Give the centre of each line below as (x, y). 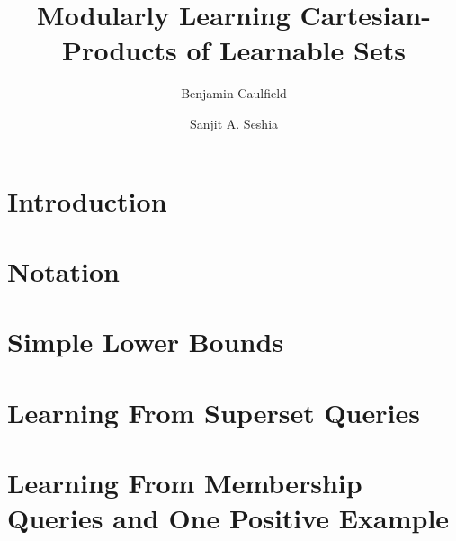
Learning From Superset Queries (214, 412)
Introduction (87, 200)
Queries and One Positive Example (228, 518)
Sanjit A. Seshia (234, 123)
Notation (63, 270)
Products (120, 50)
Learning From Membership (185, 482)
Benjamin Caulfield (234, 93)
